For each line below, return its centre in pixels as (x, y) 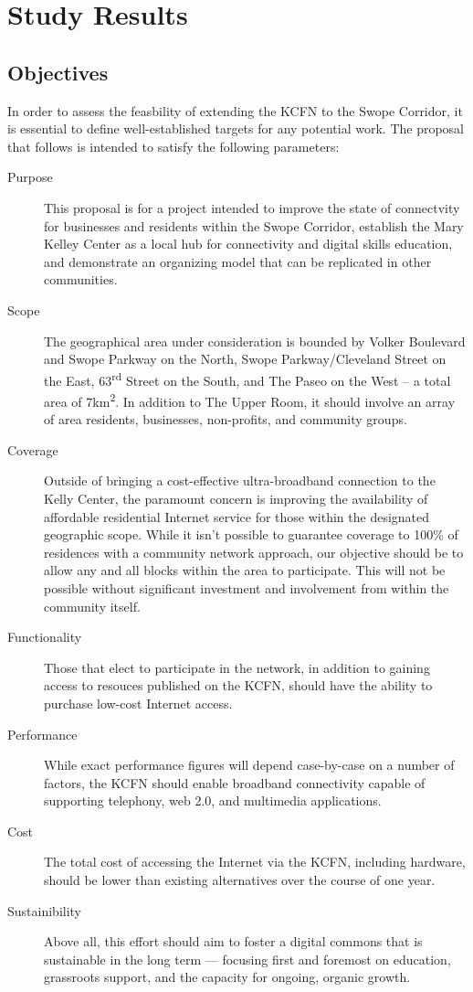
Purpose (30, 177)
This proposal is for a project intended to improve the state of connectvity (252, 207)
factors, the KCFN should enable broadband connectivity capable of (235, 782)
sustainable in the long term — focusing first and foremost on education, (247, 959)
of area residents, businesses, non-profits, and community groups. (226, 419)
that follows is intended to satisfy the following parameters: (173, 146)
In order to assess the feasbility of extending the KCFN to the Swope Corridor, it (235, 110)
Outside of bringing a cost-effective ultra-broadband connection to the (240, 480)
